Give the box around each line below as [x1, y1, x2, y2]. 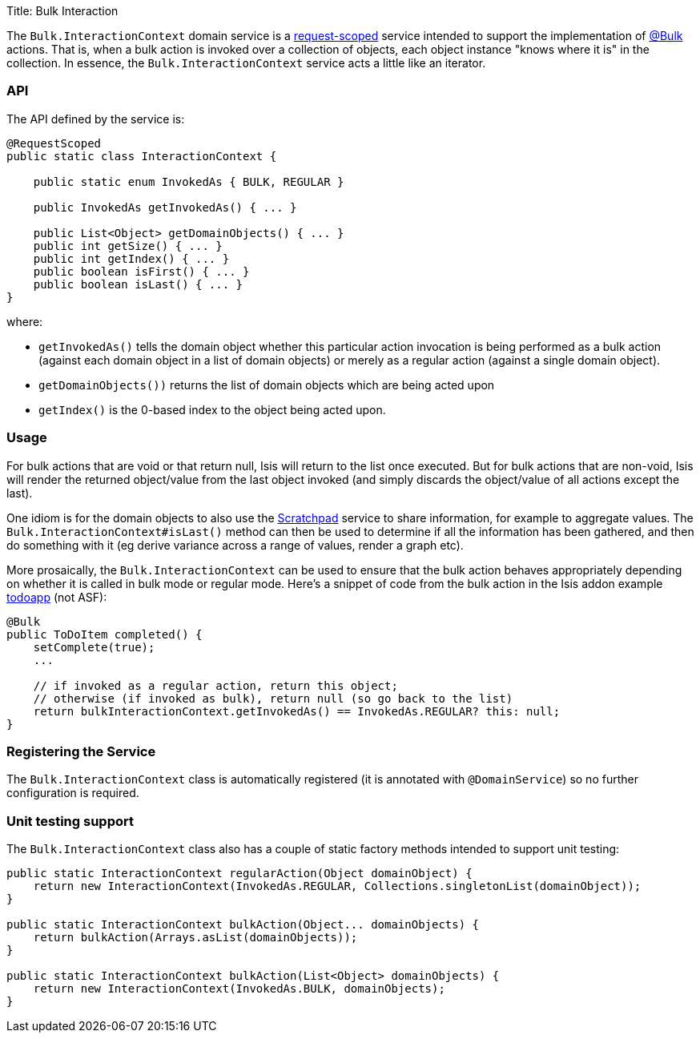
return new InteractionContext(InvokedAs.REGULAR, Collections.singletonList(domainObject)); [33, 880, 642, 892]
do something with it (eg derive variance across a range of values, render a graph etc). [6, 538, 464, 552]
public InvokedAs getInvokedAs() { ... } [33, 200, 297, 214]
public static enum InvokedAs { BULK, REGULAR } [33, 175, 344, 188]
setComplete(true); [33, 640, 155, 654]
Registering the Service [6, 743, 156, 759]
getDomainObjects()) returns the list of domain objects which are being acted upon [38, 377, 495, 392]
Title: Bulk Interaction [6, 4, 119, 18]
